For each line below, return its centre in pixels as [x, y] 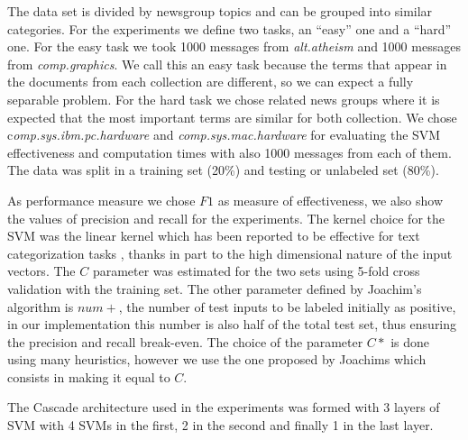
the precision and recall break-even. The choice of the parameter [185, 341]
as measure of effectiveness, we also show [330, 200]
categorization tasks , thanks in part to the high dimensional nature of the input [230, 253]
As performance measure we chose [101, 200]
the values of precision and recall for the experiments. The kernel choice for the [226, 218]
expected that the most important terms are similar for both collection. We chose [232, 117]
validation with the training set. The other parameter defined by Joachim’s [215, 288]
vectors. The [41, 271]
